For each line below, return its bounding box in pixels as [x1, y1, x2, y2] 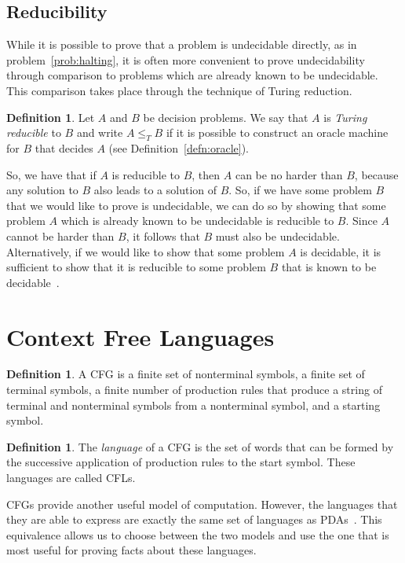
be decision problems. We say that [143, 109, 308, 125]
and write [76, 124, 123, 141]
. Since [345, 212, 378, 229]
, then [192, 166, 221, 182]
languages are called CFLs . [6, 469, 136, 485]
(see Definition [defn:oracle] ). [108, 139, 249, 156]
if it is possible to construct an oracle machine [166, 124, 389, 141]
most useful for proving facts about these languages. [6, 542, 257, 558]
